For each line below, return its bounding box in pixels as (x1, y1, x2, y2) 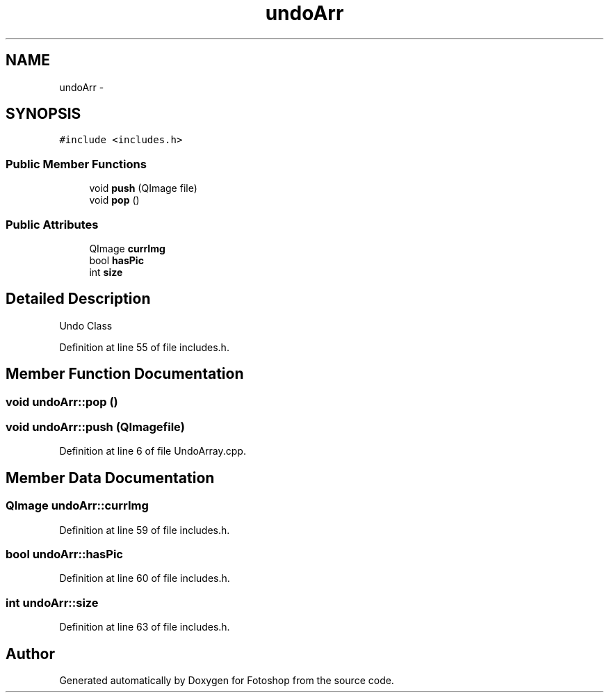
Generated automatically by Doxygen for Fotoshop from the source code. (59, 674, 394, 686)
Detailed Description (6, 290, 151, 308)
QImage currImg (89, 242, 165, 254)
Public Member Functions (6, 156, 147, 171)
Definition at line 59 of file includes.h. (59, 523, 230, 536)
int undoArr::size (6, 595, 99, 610)
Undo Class (59, 319, 113, 332)
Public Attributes (6, 217, 99, 232)
